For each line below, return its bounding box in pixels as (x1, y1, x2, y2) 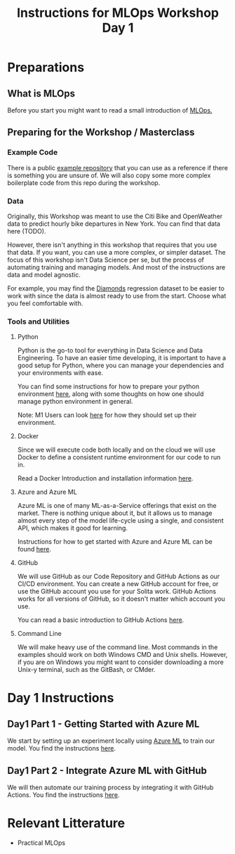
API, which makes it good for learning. (17, 524, 128, 533)
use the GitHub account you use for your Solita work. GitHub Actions (17, 587, 216, 596)
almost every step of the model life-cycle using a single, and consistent (17, 516, 224, 525)
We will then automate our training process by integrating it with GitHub (7, 783, 214, 792)
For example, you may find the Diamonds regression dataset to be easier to (7, 283, 224, 293)
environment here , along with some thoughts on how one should (17, 390, 204, 398)
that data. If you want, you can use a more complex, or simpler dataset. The (7, 248, 226, 256)
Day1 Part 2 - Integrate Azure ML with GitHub (7, 765, 207, 777)
